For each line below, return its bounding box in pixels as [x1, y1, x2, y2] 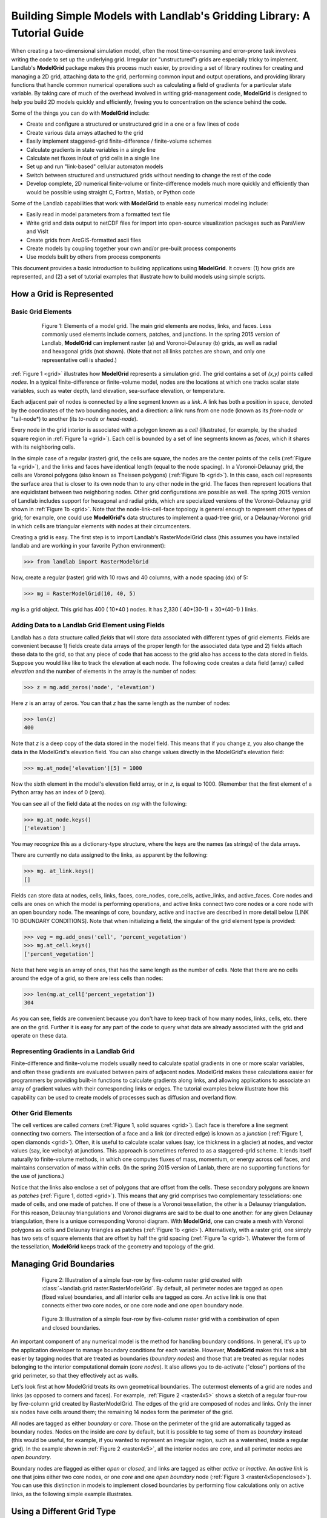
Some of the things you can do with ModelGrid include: [11, 109, 150, 117]
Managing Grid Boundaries [11, 1259, 115, 1269]
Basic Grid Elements [11, 307, 72, 316]
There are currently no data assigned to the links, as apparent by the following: [11, 851, 208, 859]
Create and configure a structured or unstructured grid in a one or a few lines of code [26, 120, 240, 128]
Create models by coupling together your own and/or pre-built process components [26, 245, 236, 252]
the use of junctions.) [11, 1173, 65, 1180]
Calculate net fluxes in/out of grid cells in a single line [26, 155, 160, 162]
